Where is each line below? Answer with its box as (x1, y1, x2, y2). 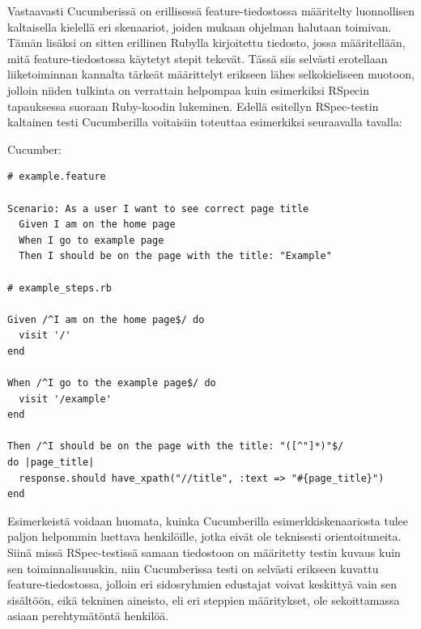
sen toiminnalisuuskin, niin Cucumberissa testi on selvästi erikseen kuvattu (7, 559, 379, 576)
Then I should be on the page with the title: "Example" (19, 250, 332, 262)
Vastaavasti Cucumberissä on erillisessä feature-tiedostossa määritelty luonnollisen (7, 2, 415, 19)
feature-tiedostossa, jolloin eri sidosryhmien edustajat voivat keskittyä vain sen (7, 576, 398, 593)
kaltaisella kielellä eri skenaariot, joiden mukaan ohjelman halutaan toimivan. (7, 18, 392, 35)
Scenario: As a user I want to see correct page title (7, 202, 309, 215)
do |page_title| (7, 457, 95, 469)
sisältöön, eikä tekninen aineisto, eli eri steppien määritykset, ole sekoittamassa (7, 591, 400, 608)
